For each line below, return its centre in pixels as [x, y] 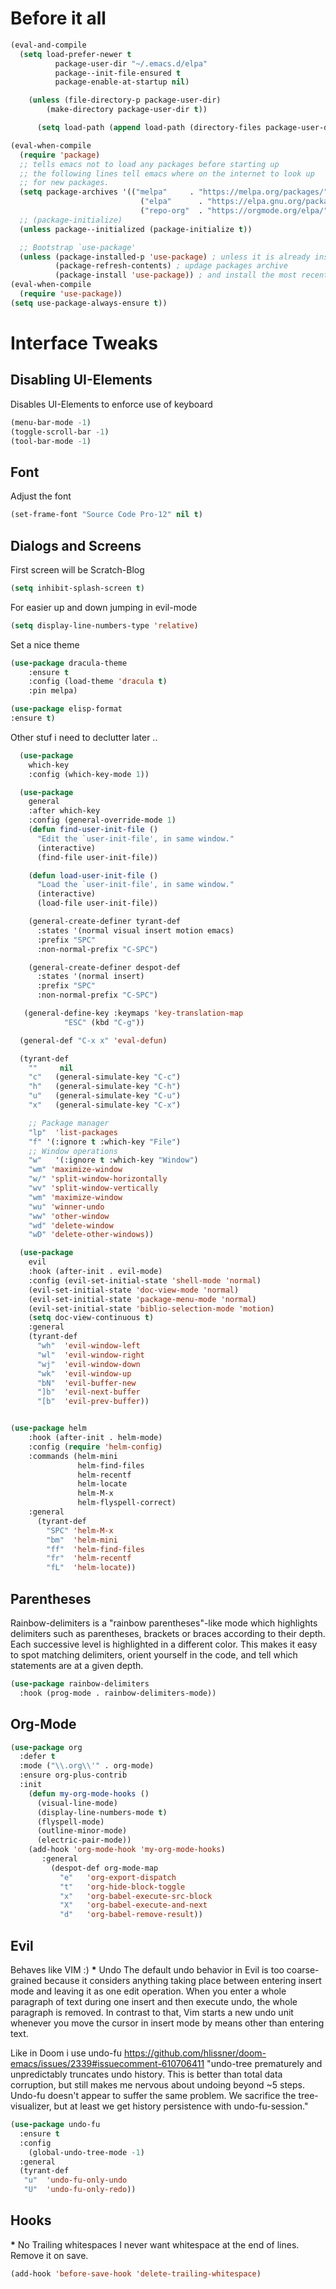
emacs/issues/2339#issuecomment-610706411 [107, 2063]
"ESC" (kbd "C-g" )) [104, 1022]
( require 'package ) [60, 155]
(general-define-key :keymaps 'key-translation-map [133, 1013]
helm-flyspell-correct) [127, 1503]
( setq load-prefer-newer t [75, 54]
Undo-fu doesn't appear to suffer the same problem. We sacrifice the [153, 2095]
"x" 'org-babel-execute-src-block [136, 1896]
